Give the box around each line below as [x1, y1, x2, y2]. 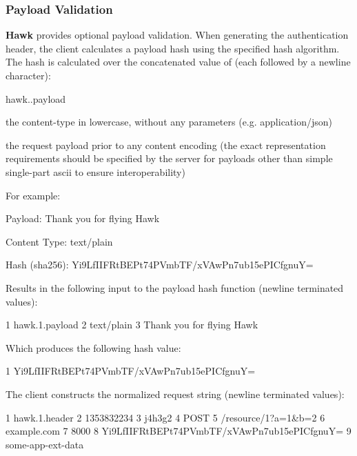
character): [6, 68, 51, 82]
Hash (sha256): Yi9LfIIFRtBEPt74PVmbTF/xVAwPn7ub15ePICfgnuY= [6, 257, 314, 272]
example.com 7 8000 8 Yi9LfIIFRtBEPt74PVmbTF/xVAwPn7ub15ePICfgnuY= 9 [6, 424, 351, 438]
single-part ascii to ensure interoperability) [6, 164, 185, 179]
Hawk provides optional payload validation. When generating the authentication [6, 28, 349, 42]
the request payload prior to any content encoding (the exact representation [6, 137, 326, 152]
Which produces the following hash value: [6, 340, 181, 355]
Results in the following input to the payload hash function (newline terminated [6, 280, 344, 295]
